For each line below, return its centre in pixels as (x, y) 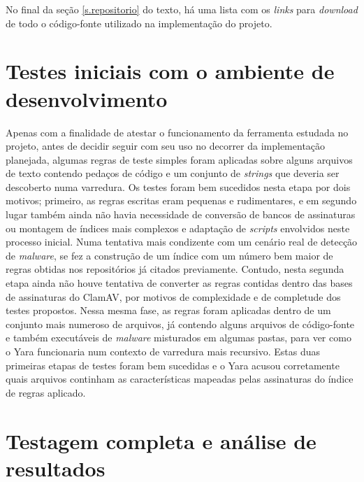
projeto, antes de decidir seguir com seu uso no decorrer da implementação (166, 146)
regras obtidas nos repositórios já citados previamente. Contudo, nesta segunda (175, 269)
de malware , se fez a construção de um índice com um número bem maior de (169, 255)
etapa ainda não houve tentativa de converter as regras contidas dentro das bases (179, 283)
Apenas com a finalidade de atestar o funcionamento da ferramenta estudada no (177, 132)
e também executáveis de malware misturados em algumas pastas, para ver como (179, 338)
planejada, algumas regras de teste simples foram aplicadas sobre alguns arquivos (179, 159)
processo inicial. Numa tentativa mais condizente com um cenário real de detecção (182, 242)
